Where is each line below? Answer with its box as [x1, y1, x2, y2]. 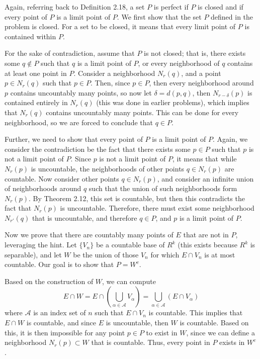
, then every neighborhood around [149, 77, 254, 88]
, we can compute [102, 276, 156, 286]
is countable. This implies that [148, 307, 243, 318]
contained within [5, 31, 56, 41]
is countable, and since [26, 317, 96, 328]
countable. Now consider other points [5, 173, 119, 184]
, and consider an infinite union [157, 173, 254, 184]
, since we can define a [186, 327, 255, 337]
